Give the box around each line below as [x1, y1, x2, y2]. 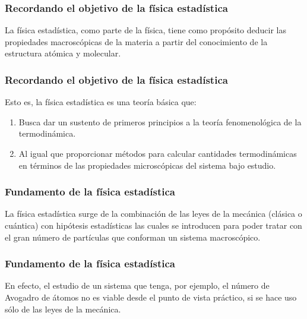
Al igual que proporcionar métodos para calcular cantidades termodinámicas [18, 147, 297, 159]
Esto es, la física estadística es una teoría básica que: [5, 96, 197, 108]
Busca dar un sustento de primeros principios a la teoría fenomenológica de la [18, 115, 302, 128]
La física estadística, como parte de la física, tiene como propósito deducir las [5, 24, 287, 36]
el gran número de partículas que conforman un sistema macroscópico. [5, 230, 261, 243]
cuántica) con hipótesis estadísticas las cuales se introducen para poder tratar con [5, 219, 302, 231]
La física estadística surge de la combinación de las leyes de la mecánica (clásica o [5, 207, 302, 220]
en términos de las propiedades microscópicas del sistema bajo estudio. [18, 159, 276, 171]
